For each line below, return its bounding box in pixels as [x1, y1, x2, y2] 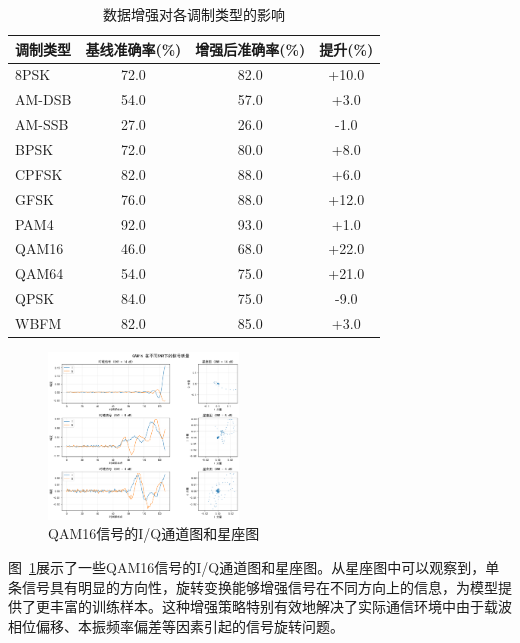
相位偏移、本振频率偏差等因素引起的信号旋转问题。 [8, 615, 344, 636]
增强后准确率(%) [195, 38, 306, 59]
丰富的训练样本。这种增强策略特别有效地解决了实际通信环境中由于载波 [49, 596, 512, 617]
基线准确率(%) [85, 38, 182, 59]
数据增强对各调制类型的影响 [103, 4, 286, 24]
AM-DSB [15, 89, 72, 110]
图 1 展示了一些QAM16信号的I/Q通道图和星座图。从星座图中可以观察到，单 [8, 557, 500, 578]
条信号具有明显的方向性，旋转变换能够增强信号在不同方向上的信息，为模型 [8, 576, 498, 597]
